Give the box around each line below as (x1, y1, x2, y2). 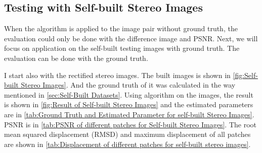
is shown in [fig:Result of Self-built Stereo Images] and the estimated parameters (4, 99, 253, 110)
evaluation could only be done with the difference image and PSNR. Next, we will (4, 33, 258, 43)
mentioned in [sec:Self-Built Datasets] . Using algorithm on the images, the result (4, 89, 253, 100)
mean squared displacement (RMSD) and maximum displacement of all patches (4, 129, 251, 139)
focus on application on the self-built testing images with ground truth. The (4, 43, 240, 53)
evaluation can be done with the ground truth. (4, 52, 148, 63)
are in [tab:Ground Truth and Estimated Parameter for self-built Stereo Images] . (4, 109, 254, 119)
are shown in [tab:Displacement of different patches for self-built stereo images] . (4, 138, 251, 149)
